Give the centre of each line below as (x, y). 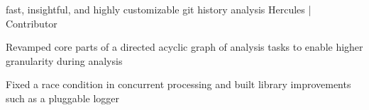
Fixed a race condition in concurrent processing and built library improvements (178, 84)
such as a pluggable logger (63, 98)
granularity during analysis (64, 60)
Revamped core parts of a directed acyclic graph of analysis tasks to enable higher (184, 47)
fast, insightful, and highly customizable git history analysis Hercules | (159, 9)
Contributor (32, 23)
